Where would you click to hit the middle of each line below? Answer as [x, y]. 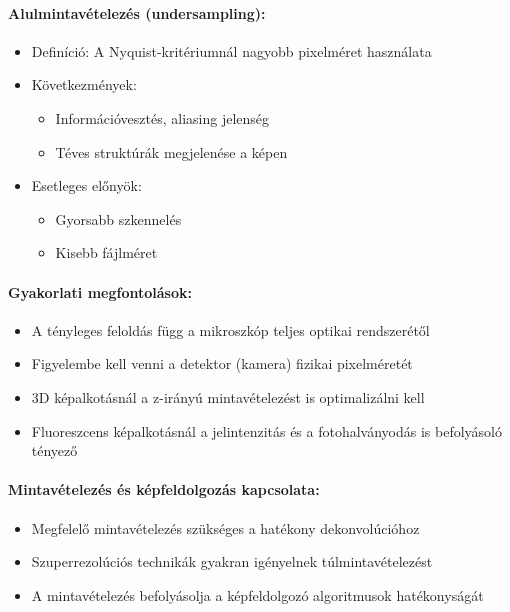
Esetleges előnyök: [86, 185]
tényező [54, 450]
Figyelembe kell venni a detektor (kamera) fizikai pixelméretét [222, 363]
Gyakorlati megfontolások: [100, 291]
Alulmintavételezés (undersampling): [137, 12]
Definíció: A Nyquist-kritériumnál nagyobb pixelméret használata [231, 50]
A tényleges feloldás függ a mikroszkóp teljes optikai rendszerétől [230, 329]
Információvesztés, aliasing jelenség [162, 117]
